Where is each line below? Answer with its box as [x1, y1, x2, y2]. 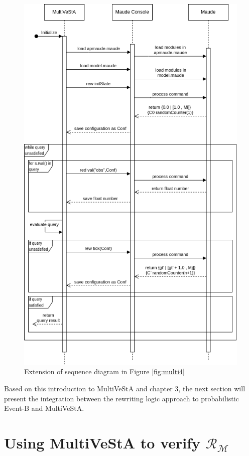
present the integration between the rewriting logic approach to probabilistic [4, 393, 239, 403]
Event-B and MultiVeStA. [4, 403, 84, 413]
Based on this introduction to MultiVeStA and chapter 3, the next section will [4, 383, 245, 394]
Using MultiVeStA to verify [4, 432, 201, 453]
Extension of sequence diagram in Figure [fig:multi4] [24, 366, 185, 377]
